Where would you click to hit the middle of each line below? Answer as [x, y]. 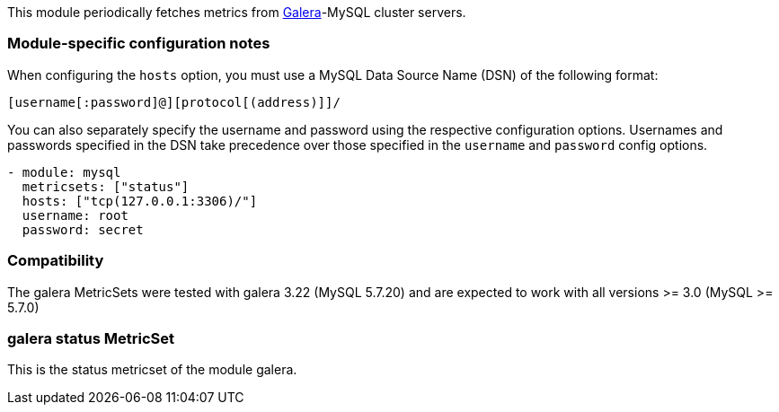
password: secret [83, 229]
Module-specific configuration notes [139, 44]
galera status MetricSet [91, 338]
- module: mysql [64, 172]
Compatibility [56, 261]
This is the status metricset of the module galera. [152, 370]
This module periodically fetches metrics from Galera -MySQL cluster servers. [237, 12]
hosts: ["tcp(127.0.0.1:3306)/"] [140, 201]
